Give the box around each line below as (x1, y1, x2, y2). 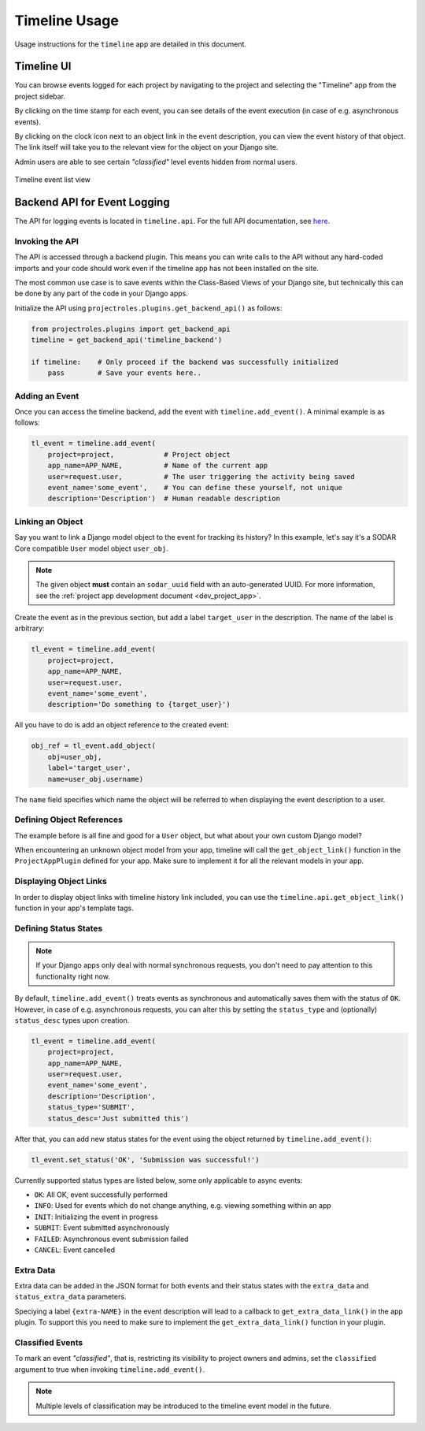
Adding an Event (14, 390, 79, 401)
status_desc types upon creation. (14, 1015, 130, 1024)
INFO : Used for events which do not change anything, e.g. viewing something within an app (34, 1201, 332, 1210)
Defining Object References (14, 814, 124, 825)
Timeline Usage (14, 12, 120, 29)
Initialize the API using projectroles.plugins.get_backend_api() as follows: (14, 303, 283, 313)
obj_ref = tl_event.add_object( (31, 742, 157, 750)
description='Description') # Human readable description (47, 494, 281, 504)
